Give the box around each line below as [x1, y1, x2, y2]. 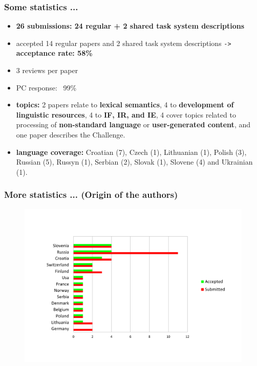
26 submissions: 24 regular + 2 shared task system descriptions [16, 20, 245, 31]
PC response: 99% [16, 82, 77, 93]
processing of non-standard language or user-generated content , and [16, 119, 250, 130]
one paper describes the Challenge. [16, 129, 125, 140]
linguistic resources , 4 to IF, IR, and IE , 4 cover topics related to [16, 109, 236, 120]
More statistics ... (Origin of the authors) [4, 188, 178, 201]
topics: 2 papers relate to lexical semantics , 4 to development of [16, 99, 234, 110]
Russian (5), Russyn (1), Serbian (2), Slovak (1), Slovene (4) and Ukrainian [16, 156, 253, 167]
